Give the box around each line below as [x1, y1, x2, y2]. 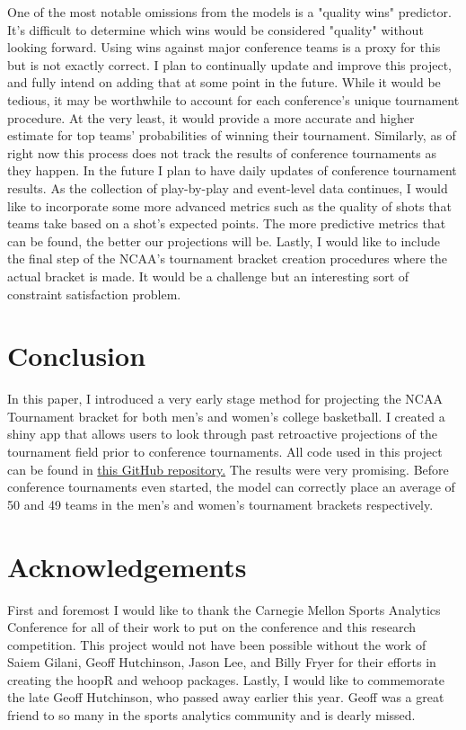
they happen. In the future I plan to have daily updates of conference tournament [7, 161, 457, 180]
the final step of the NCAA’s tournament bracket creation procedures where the [7, 249, 448, 268]
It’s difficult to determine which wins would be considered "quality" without [7, 20, 424, 39]
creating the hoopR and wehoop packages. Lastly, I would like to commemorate [7, 670, 445, 689]
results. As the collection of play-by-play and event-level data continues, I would [7, 178, 448, 197]
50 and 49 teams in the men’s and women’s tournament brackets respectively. [7, 494, 434, 513]
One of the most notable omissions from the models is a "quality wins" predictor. [7, 3, 452, 21]
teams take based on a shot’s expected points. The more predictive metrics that [7, 214, 446, 233]
